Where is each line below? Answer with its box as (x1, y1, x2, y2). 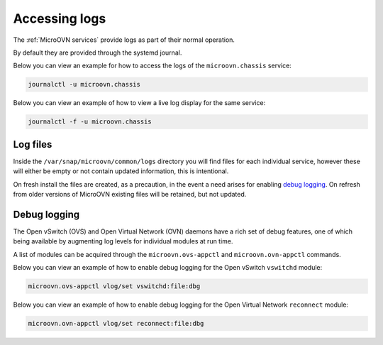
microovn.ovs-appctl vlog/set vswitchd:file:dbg (28, 283, 201, 290)
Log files (13, 138, 52, 150)
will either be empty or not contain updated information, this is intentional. (13, 167, 229, 175)
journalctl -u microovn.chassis (28, 80, 141, 89)
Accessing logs (13, 11, 106, 26)
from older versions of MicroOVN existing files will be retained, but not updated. (13, 190, 247, 198)
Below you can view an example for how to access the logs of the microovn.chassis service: (13, 61, 292, 70)
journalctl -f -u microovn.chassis (28, 118, 152, 126)
